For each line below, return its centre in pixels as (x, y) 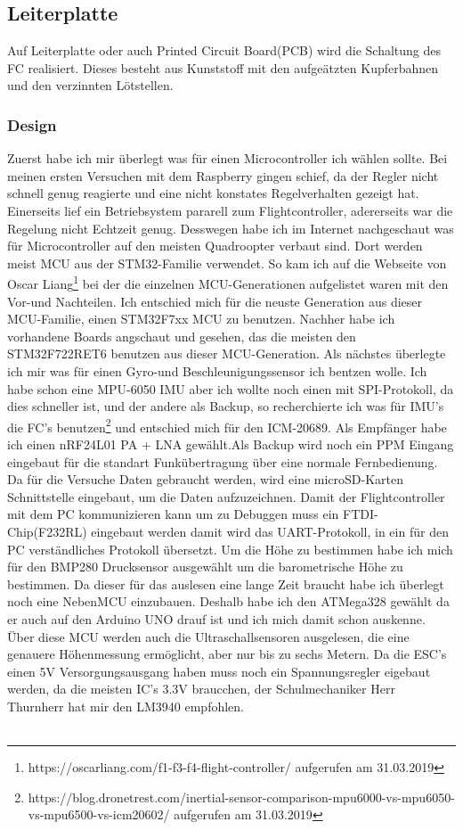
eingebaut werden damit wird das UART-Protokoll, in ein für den (270, 531)
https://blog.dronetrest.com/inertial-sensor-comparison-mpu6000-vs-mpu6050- (241, 797)
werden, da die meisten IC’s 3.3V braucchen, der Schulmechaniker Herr (201, 689)
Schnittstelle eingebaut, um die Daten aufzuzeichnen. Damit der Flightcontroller (226, 496)
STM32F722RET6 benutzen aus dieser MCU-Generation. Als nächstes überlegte (227, 353)
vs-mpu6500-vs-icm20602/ (99, 814)
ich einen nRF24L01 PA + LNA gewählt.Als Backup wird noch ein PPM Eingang (231, 444)
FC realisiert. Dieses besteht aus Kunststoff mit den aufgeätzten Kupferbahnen (223, 67)
